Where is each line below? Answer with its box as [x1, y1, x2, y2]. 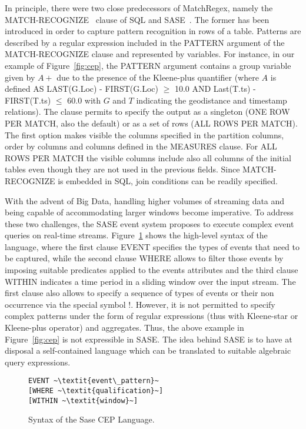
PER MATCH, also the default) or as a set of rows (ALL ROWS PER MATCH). [5, 117, 298, 129]
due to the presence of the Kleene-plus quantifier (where [56, 71, 259, 83]
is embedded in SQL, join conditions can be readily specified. [58, 174, 278, 187]
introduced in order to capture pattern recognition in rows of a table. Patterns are [5, 25, 301, 37]
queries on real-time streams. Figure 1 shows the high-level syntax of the [5, 229, 268, 241]
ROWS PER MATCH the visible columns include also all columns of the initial [5, 151, 291, 164]
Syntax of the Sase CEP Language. [28, 413, 155, 425]
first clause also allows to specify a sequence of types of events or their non [5, 287, 274, 299]
